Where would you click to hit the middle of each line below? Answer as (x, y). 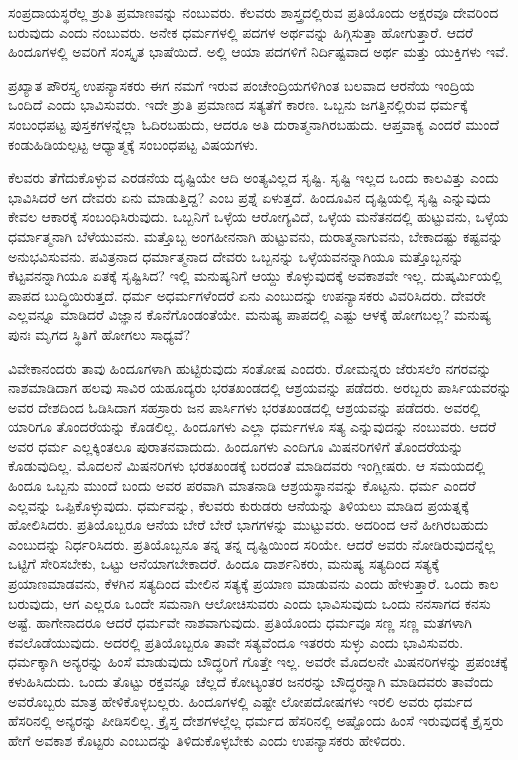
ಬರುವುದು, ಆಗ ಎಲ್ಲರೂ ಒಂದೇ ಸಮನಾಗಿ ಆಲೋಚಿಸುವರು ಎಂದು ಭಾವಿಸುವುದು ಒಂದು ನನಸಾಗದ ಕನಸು (249, 602)
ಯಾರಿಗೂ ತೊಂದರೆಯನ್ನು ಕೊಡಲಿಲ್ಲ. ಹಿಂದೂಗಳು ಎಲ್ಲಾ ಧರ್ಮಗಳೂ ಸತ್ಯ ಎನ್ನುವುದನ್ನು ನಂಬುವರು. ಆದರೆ (252, 426)
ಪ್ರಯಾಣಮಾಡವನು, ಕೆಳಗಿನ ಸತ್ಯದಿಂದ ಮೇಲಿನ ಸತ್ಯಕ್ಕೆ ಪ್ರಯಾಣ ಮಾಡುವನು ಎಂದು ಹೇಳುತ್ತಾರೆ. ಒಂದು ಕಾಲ (253, 583)
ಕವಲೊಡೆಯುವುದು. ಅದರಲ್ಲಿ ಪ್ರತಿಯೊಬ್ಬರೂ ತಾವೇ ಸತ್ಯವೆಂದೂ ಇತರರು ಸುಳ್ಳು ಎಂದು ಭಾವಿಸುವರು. (236, 641)
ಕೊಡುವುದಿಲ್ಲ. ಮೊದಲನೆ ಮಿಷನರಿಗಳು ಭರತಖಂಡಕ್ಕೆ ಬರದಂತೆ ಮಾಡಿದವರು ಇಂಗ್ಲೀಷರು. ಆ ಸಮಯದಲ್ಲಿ (247, 465)
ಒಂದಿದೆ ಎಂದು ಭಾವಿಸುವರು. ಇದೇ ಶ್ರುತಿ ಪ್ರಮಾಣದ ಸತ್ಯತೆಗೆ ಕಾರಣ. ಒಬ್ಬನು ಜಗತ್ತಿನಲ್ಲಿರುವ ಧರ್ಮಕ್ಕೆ (238, 104)
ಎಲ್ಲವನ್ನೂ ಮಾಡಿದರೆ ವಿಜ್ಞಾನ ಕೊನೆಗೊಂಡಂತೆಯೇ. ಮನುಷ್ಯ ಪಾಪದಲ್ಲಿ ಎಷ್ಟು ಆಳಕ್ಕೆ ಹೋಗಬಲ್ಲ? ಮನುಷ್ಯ (250, 314)
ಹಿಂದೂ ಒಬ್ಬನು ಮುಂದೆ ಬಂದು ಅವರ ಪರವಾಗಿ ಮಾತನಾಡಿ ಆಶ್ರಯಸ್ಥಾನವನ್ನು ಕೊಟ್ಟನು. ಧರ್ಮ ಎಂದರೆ (242, 485)
